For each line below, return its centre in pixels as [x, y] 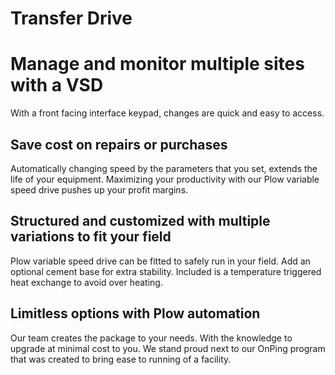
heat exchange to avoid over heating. [86, 282]
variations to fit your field [91, 237]
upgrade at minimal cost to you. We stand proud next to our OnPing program [168, 348]
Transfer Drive [71, 18]
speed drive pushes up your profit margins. [99, 189]
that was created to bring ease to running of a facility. [121, 359]
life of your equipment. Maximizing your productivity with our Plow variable [165, 179]
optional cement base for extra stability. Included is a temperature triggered [166, 271]
